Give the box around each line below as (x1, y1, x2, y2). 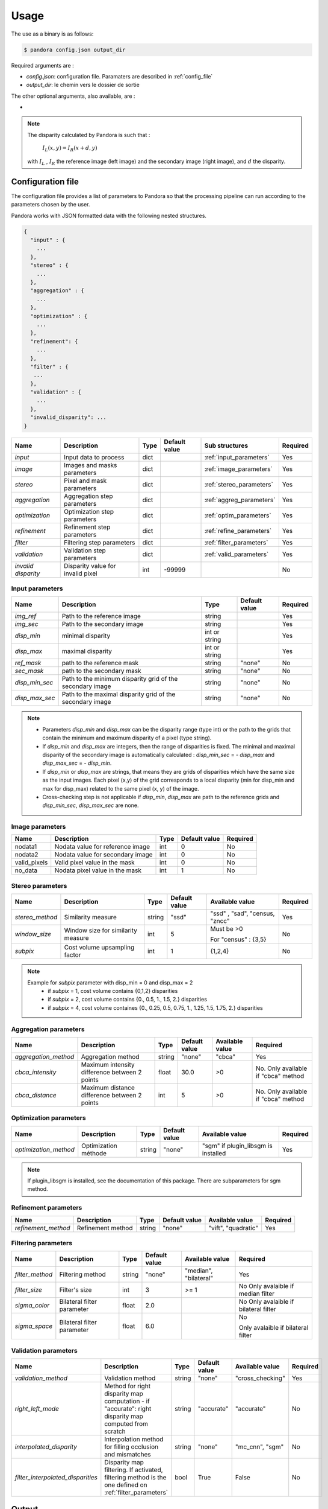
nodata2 (14, 850, 39, 859)
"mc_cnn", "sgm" (235, 1443, 284, 1451)
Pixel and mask (64, 476, 107, 485)
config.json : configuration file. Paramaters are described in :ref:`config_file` (26, 72, 213, 80)
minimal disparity (61, 631, 111, 640)
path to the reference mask (61, 659, 139, 667)
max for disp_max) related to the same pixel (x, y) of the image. (42, 785, 199, 792)
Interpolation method (104, 1435, 164, 1444)
